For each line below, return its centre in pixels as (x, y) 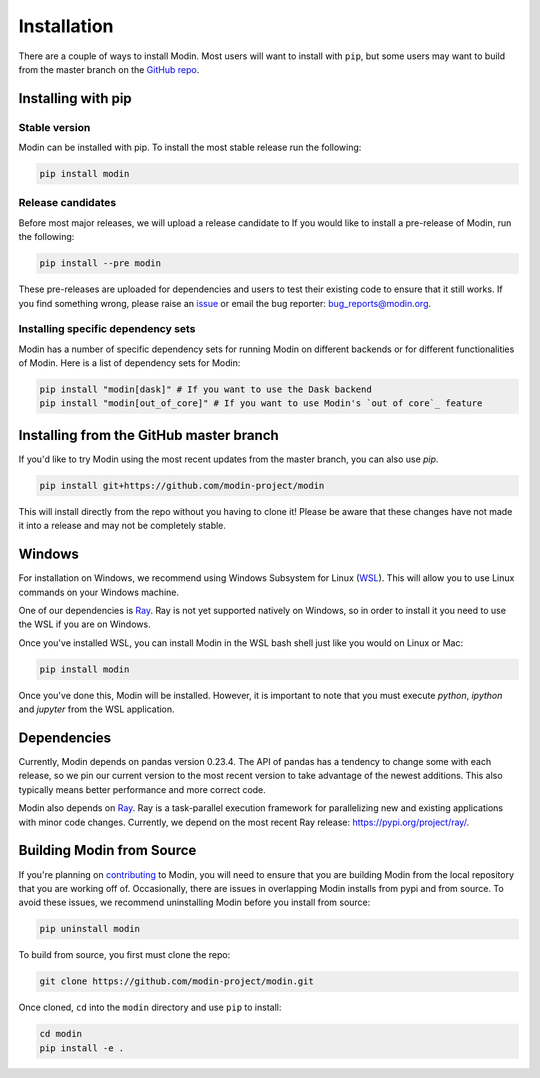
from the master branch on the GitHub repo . (109, 69)
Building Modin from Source (107, 850)
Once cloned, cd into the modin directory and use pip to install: (150, 1007)
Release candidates (67, 203)
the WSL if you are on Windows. (84, 624)
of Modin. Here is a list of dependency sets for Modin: (129, 363)
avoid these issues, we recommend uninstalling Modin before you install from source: (194, 902)
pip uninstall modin (89, 929)
